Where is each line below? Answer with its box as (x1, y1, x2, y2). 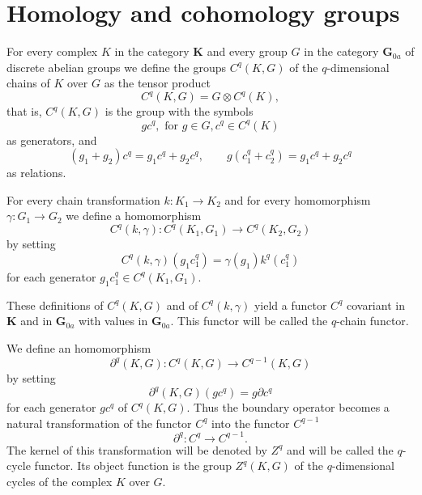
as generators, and (6, 131, 97, 148)
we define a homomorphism (66, 207, 202, 224)
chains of (6, 74, 50, 91)
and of (166, 296, 198, 313)
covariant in (346, 296, 405, 313)
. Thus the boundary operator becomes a (186, 399, 390, 416)
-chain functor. (336, 312, 409, 329)
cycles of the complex (6, 473, 113, 490)
